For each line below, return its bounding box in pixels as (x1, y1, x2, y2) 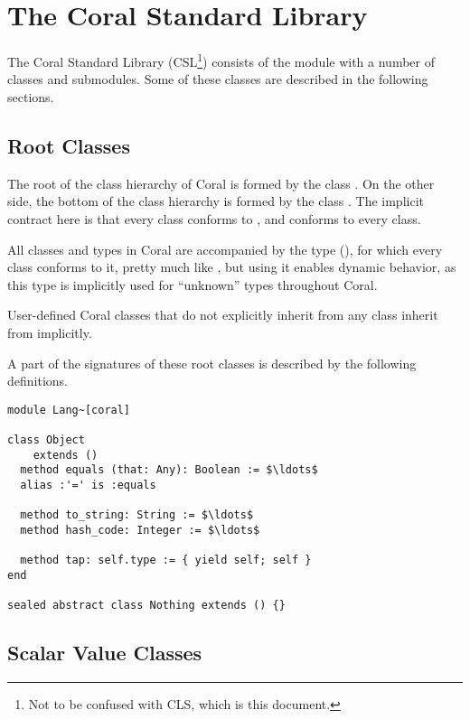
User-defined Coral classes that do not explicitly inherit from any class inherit (7, 305, 438, 324)
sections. (7, 87, 54, 106)
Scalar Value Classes (7, 639, 202, 667)
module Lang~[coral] (7, 403, 131, 416)
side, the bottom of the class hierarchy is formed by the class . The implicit (7, 191, 424, 210)
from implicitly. (7, 322, 92, 341)
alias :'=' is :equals (20, 478, 156, 491)
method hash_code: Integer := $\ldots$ (20, 523, 260, 537)
